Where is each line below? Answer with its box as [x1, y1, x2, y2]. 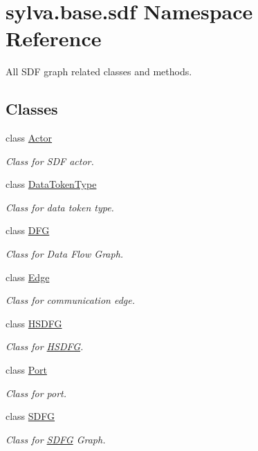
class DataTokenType [6, 177, 97, 191]
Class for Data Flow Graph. [6, 247, 124, 261]
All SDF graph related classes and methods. [6, 64, 192, 79]
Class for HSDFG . [6, 339, 84, 354]
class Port [6, 363, 47, 377]
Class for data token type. [6, 200, 114, 214]
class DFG [6, 223, 50, 238]
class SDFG [6, 409, 55, 423]
